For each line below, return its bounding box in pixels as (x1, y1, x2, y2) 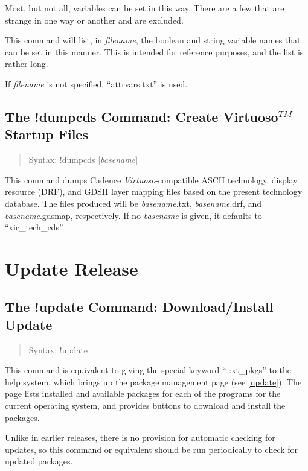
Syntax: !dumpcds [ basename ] (28, 153, 138, 166)
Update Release (5, 256, 138, 280)
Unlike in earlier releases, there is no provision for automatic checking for (5, 431, 275, 444)
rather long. (5, 57, 48, 70)
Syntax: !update (28, 343, 88, 356)
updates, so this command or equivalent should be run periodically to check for (5, 443, 298, 455)
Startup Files (5, 125, 88, 144)
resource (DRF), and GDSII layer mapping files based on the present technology (5, 185, 303, 198)
